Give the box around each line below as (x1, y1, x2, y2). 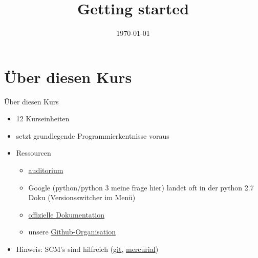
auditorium (28, 165, 63, 176)
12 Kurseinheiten (16, 113, 70, 124)
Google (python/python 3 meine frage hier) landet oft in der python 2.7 (28, 182, 254, 192)
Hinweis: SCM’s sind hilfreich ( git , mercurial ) (16, 244, 159, 254)
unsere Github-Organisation (28, 226, 116, 237)
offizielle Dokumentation (28, 209, 104, 220)
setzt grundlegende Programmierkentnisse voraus (16, 130, 169, 141)
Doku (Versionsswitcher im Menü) (28, 192, 136, 203)
